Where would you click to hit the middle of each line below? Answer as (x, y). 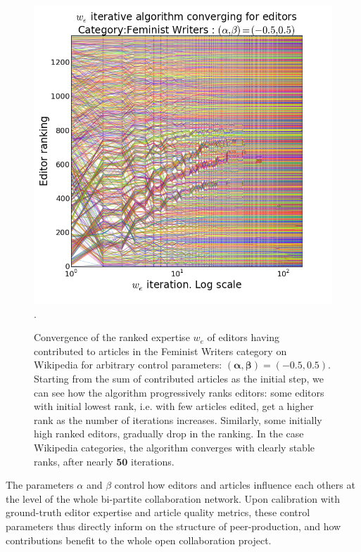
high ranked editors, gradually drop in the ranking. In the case (169, 434)
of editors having (243, 337)
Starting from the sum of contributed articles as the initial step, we (179, 378)
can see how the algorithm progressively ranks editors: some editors (179, 392)
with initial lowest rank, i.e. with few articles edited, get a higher (174, 406)
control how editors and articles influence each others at (235, 485)
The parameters (40, 485)
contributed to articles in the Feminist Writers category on (160, 351)
